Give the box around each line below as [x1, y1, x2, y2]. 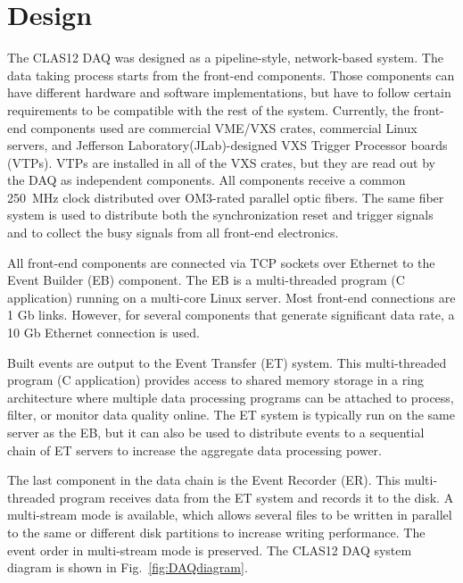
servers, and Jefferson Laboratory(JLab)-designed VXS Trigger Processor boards [7, 136, 448, 154]
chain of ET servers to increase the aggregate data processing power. [7, 440, 382, 459]
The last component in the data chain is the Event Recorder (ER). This [7, 471, 401, 489]
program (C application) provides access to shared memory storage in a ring [7, 371, 424, 389]
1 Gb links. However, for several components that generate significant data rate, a [7, 305, 455, 324]
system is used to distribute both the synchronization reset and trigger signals [7, 205, 434, 224]
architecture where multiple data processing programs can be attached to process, [7, 387, 454, 406]
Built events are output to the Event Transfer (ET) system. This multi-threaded [7, 353, 447, 371]
